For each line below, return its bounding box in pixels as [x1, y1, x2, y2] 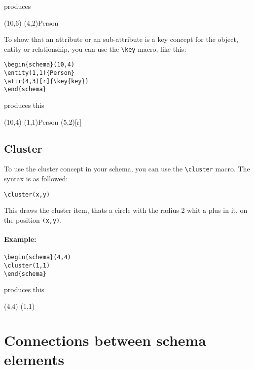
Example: [4, 234, 36, 244]
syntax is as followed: [4, 173, 68, 184]
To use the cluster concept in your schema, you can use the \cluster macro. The [4, 164, 250, 174]
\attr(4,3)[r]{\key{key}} [4, 77, 89, 85]
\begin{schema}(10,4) [4, 61, 75, 68]
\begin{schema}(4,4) [4, 254, 72, 261]
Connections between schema [4, 330, 207, 350]
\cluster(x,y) [4, 191, 50, 198]
